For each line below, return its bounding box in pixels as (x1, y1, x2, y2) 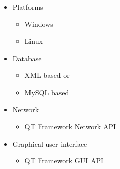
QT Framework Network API (24, 121, 116, 132)
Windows (24, 18, 53, 29)
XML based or (24, 70, 70, 80)
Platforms (12, 2, 43, 12)
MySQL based (24, 87, 69, 97)
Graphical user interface (12, 138, 87, 149)
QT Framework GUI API (24, 155, 104, 166)
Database (12, 52, 42, 63)
